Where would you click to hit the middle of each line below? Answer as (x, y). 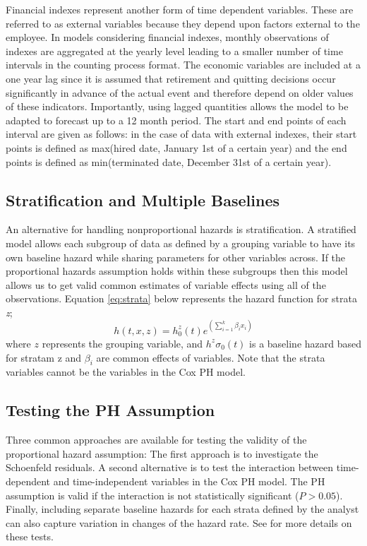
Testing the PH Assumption (110, 410)
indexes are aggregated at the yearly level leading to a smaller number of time (174, 51)
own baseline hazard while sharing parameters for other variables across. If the (176, 257)
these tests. (30, 536)
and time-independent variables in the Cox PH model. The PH (189, 481)
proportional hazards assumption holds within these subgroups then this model (177, 271)
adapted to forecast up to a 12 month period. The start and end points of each (176, 120)
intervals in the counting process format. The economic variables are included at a (183, 65)
